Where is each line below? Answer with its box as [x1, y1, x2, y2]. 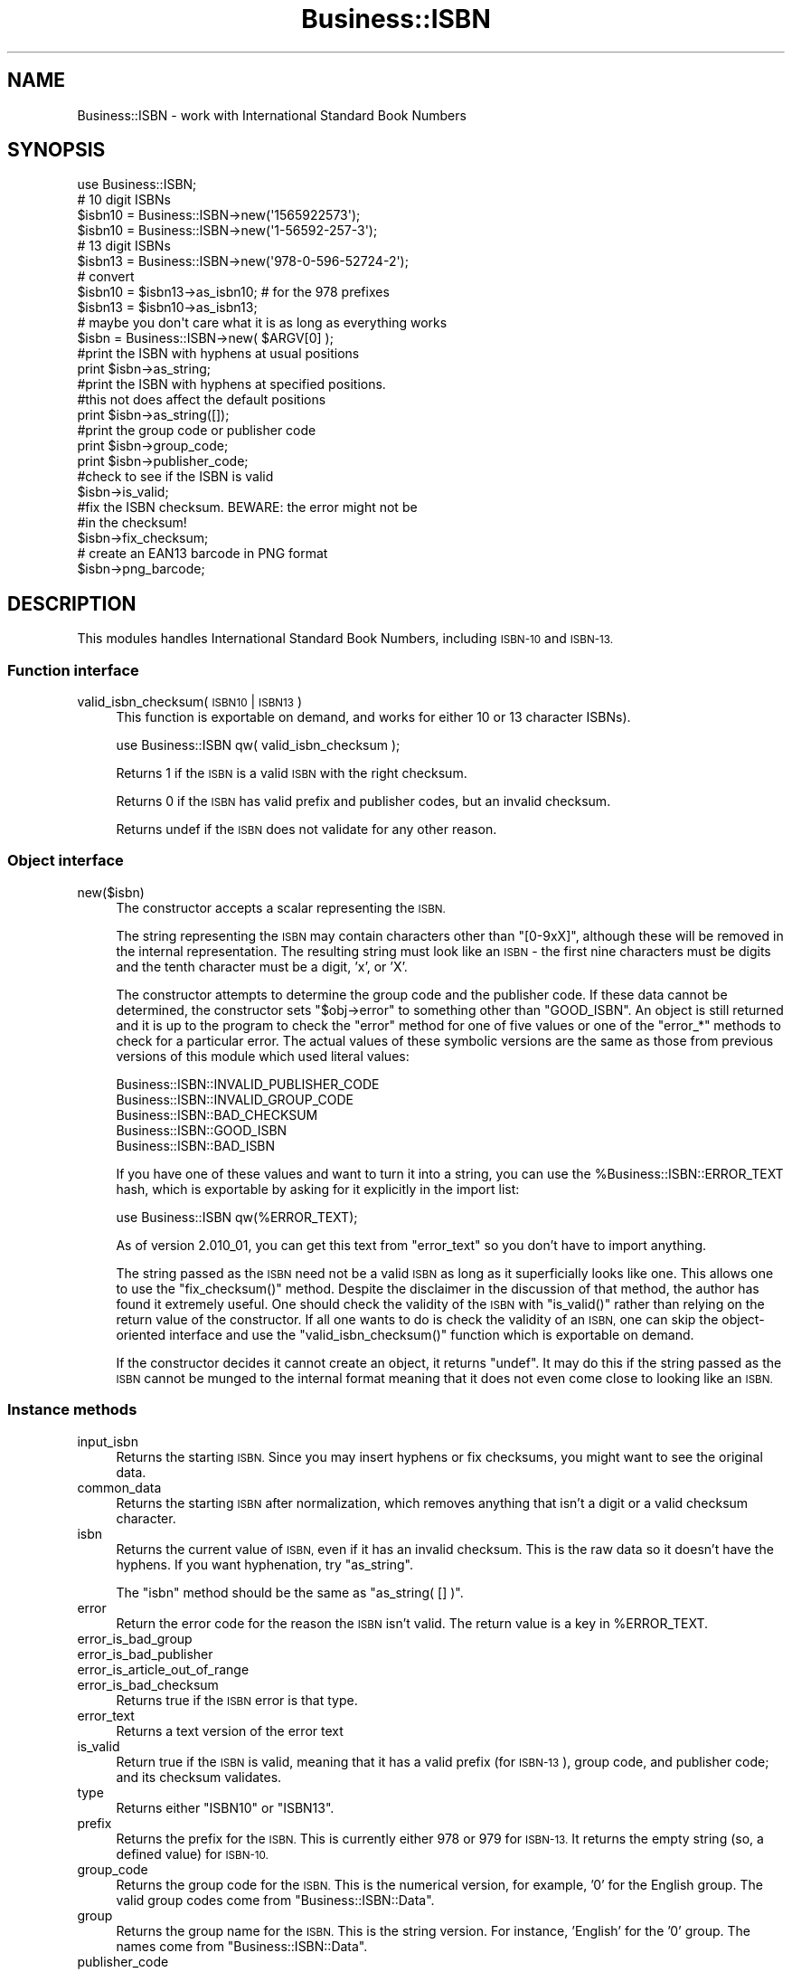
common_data [77, 1479, 162, 1495]
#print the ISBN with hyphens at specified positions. [77, 376, 386, 393]
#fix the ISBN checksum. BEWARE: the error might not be [77, 499, 418, 516]
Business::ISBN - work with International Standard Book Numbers [77, 107, 467, 123]
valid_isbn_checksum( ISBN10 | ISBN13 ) [77, 694, 303, 710]
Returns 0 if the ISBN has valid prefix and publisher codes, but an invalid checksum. [116, 793, 611, 810]
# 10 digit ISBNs [77, 192, 171, 208]
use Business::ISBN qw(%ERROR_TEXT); [116, 1209, 358, 1225]
